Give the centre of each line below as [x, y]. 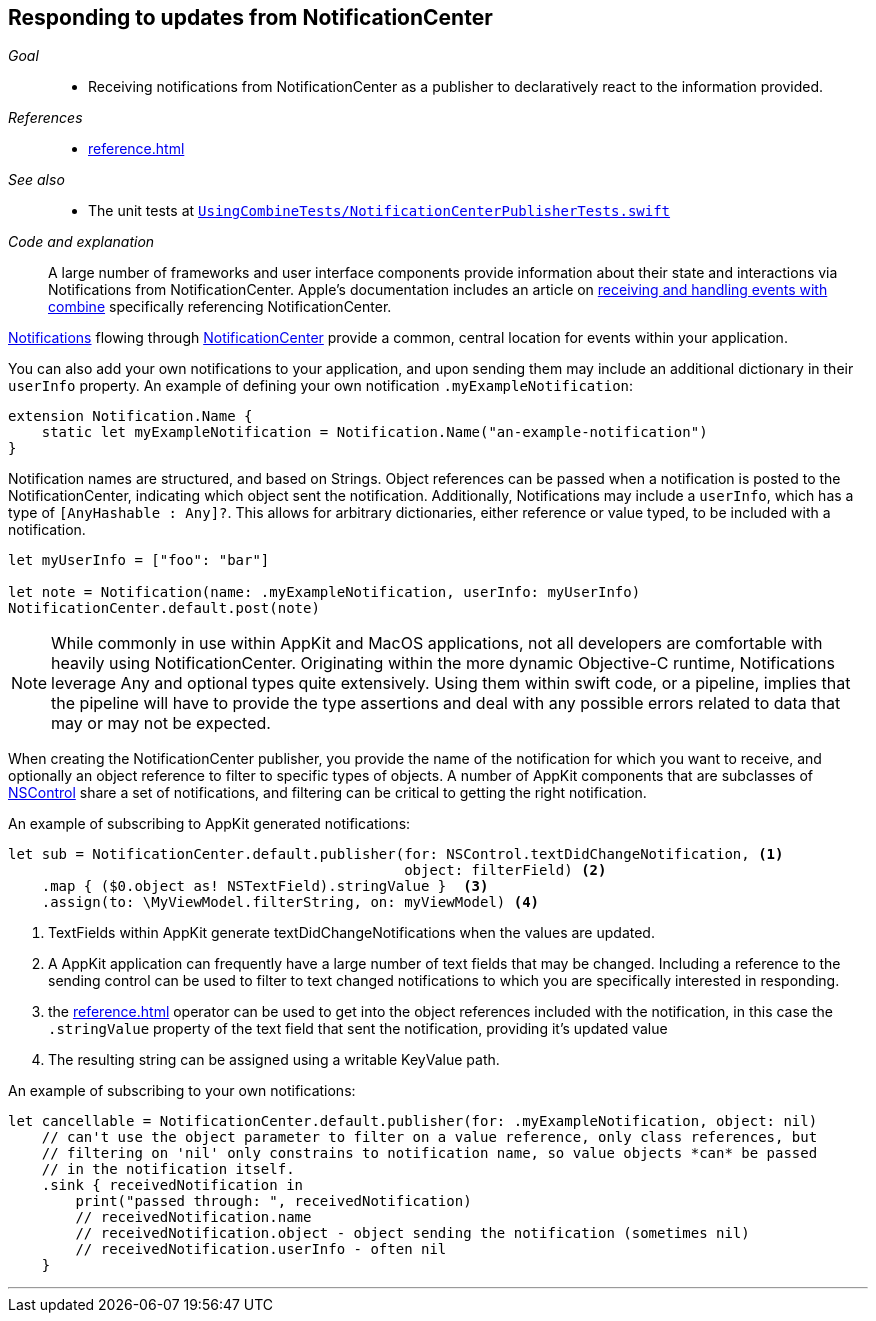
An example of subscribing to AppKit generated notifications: [209, 824]
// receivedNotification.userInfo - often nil [261, 1249]
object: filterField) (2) [505, 870]
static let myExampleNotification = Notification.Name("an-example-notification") [374, 432]
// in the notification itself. [168, 1169]
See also [36, 180]
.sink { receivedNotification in [172, 1185]
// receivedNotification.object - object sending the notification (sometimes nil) [412, 1233]
